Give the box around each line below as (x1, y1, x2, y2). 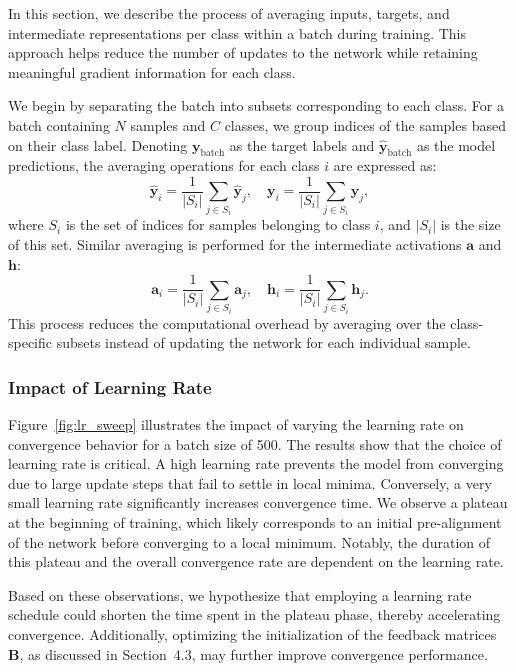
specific (8, 332, 53, 353)
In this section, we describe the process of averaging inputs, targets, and (8, 3, 450, 23)
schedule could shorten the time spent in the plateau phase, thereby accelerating (8, 604, 501, 625)
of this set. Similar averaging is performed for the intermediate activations (8, 233, 462, 254)
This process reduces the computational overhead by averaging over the (8, 312, 446, 333)
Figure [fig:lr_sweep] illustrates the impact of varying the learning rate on (8, 414, 464, 435)
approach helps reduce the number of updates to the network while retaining (8, 42, 478, 63)
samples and (130, 114, 206, 135)
